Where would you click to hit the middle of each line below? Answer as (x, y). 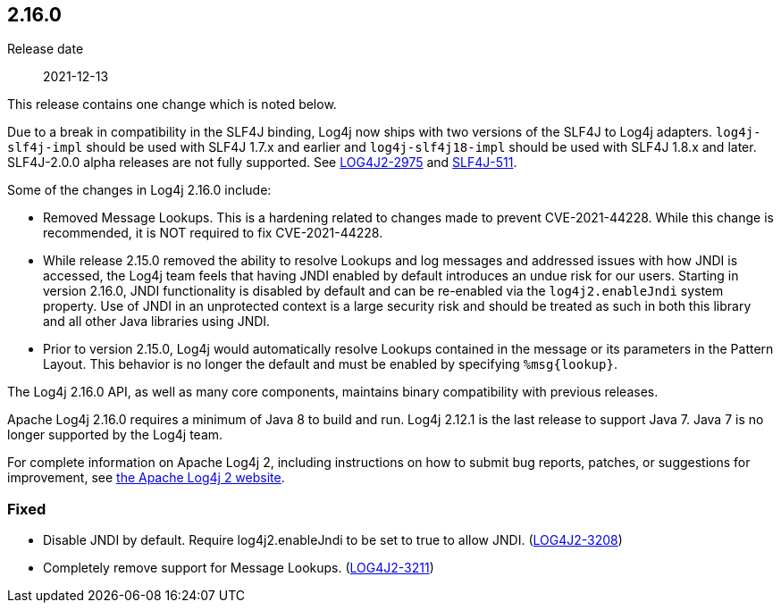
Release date (46, 49)
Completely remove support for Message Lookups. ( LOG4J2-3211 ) (239, 568)
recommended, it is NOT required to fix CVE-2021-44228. (213, 233)
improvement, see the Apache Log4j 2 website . (146, 478)
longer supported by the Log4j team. (115, 435)
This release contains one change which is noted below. (172, 104)
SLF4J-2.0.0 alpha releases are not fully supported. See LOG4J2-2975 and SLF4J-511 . (262, 163)
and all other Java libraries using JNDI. (157, 322)
